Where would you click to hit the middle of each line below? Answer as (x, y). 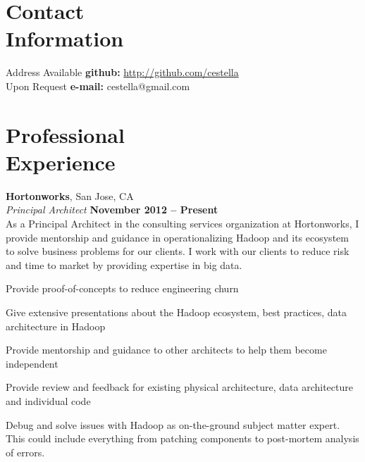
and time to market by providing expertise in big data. (124, 264)
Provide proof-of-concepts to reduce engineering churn (122, 288)
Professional (65, 134)
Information (65, 38)
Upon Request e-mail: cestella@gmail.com (98, 86)
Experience (61, 162)
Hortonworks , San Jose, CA (70, 195)
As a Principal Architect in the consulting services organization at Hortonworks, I (182, 223)
